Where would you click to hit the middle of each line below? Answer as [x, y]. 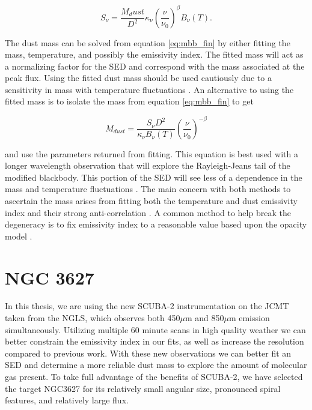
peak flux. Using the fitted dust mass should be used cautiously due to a [138, 78]
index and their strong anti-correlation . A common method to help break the [148, 212]
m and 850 [204, 318]
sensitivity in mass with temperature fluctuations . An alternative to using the [149, 89]
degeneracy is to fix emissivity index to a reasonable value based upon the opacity [156, 224]
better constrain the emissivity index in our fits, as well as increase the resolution [154, 341]
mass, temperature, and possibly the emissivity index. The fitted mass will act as [154, 54]
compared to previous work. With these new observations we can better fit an [148, 353]
